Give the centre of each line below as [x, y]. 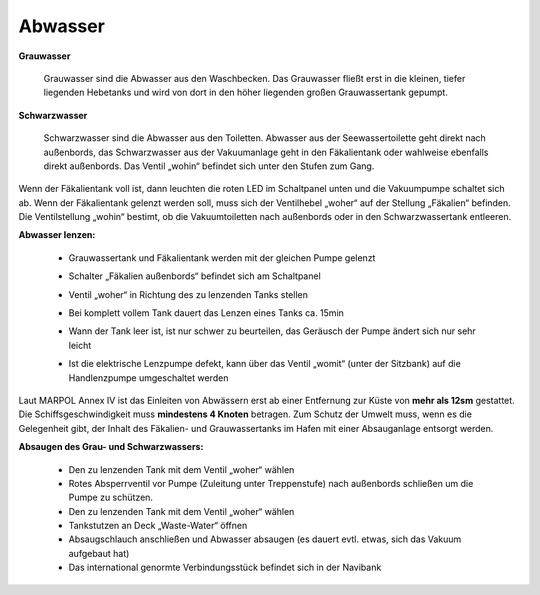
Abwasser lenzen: [57, 235]
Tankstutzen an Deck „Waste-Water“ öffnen [158, 526]
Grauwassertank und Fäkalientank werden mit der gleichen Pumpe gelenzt [222, 257]
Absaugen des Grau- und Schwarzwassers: [111, 447]
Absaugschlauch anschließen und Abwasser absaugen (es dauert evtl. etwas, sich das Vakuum [265, 539]
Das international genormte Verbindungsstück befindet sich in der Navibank [225, 567]
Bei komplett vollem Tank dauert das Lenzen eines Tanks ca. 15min [206, 313]
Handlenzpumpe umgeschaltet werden [148, 377]
